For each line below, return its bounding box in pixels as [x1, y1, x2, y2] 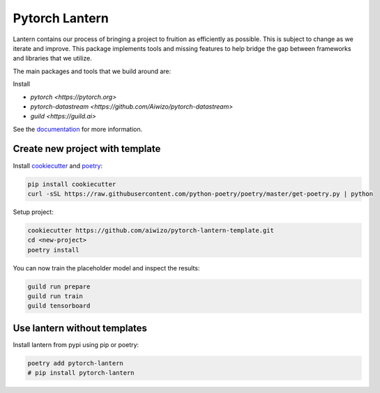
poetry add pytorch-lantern [27, 359, 123, 367]
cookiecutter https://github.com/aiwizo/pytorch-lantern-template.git [27, 226, 275, 234]
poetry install [27, 246, 79, 254]
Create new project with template [13, 143, 161, 155]
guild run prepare [27, 282, 91, 291]
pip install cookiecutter [27, 180, 116, 188]
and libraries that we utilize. [13, 54, 92, 63]
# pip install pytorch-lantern [27, 369, 135, 377]
